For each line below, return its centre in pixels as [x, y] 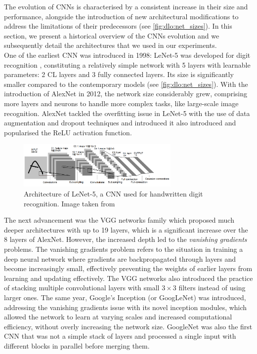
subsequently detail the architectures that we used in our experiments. [110, 45]
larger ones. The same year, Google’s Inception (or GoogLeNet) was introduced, [125, 297]
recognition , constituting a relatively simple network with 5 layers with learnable [127, 64]
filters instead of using [212, 288]
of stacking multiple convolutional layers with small [82, 288]
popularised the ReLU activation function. [68, 132]
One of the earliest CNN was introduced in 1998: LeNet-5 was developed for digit [127, 55]
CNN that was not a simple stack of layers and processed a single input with [120, 336]
